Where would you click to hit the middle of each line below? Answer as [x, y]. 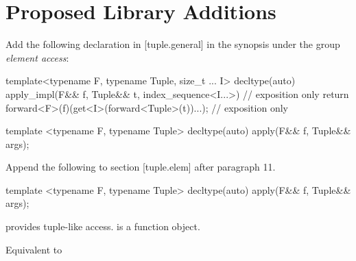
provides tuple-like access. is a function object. [103, 226]
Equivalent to [34, 249]
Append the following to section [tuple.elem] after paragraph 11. [141, 167]
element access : [37, 57]
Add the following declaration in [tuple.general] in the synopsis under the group [173, 44]
